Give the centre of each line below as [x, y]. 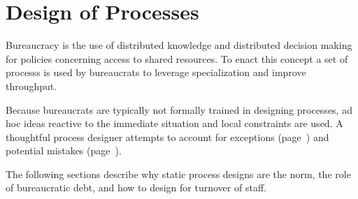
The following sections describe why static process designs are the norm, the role [178, 174]
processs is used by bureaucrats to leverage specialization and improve [156, 72]
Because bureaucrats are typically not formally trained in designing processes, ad [179, 109]
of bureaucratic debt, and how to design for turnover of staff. [136, 187]
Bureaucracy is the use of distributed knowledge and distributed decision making [179, 45]
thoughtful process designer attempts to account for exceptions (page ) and [167, 137]
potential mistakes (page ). [64, 150]
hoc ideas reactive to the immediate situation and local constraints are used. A [174, 123]
